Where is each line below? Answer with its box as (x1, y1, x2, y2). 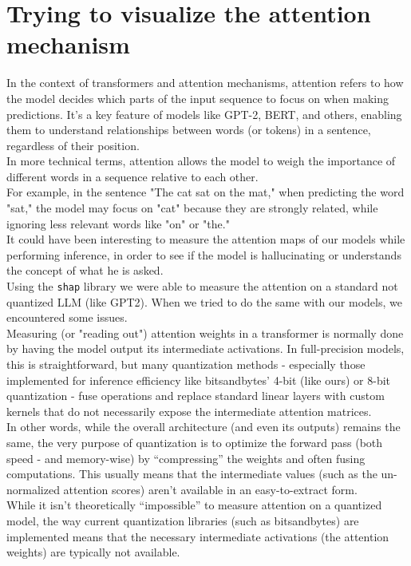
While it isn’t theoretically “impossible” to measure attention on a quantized (6, 497, 382, 513)
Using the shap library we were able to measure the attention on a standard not (6, 278, 398, 295)
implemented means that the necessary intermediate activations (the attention (6, 528, 389, 544)
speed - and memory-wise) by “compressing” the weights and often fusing (6, 449, 366, 466)
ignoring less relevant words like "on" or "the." (6, 215, 230, 232)
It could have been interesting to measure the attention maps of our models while (6, 231, 405, 247)
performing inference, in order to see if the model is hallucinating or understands (6, 246, 401, 263)
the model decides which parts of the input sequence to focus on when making (6, 89, 389, 106)
